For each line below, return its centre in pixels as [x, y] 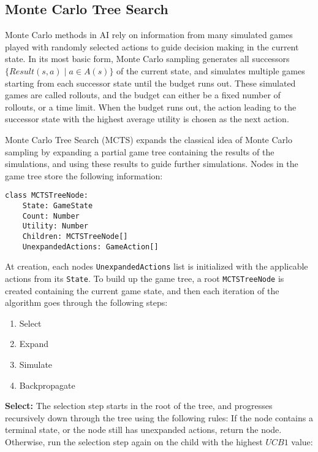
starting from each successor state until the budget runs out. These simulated [150, 83]
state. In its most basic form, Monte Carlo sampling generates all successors [147, 59]
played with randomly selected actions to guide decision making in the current [152, 46]
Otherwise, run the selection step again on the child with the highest [134, 441]
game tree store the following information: [84, 175]
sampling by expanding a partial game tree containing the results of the [140, 151]
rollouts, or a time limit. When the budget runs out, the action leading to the [151, 107]
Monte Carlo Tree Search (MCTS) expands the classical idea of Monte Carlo [149, 139]
